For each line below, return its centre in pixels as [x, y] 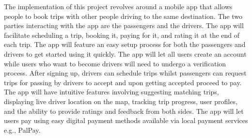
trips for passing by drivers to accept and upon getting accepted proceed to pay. [123, 82]
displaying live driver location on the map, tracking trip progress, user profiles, [121, 101]
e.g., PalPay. [22, 130]
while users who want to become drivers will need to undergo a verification [115, 63]
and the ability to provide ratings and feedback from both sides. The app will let [124, 111]
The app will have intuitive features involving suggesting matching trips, [111, 92]
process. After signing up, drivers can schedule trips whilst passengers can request [125, 73]
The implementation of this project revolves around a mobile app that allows [118, 6]
